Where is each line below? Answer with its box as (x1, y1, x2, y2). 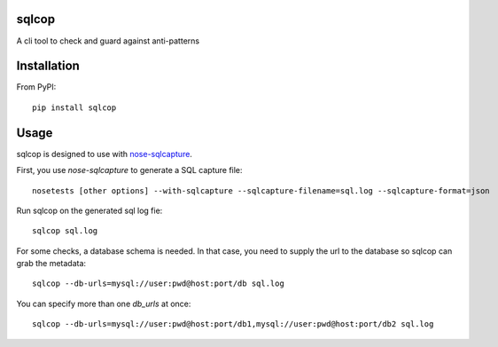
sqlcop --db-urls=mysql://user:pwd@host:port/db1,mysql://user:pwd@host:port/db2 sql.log (32, 319, 434, 329)
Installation (16, 59, 80, 74)
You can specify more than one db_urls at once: (16, 298, 191, 309)
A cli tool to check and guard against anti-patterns (16, 35, 199, 46)
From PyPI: (16, 82, 57, 92)
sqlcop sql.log (32, 226, 98, 236)
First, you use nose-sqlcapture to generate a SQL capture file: (16, 165, 243, 176)
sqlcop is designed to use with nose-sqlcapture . (16, 148, 192, 159)
